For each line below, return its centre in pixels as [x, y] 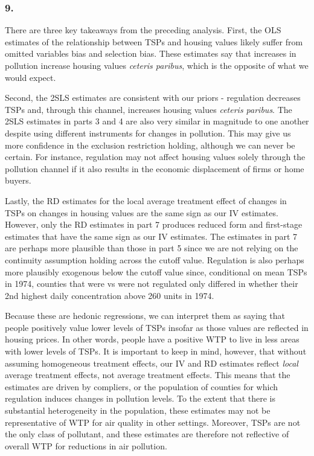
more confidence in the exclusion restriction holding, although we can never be [150, 145]
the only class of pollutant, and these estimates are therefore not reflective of [147, 434]
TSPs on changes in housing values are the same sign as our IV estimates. [142, 212]
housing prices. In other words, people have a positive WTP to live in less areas [152, 339]
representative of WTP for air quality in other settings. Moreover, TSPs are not [153, 422]
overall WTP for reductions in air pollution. [86, 445]
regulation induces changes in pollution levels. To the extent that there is [140, 398]
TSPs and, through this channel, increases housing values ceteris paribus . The [149, 109]
